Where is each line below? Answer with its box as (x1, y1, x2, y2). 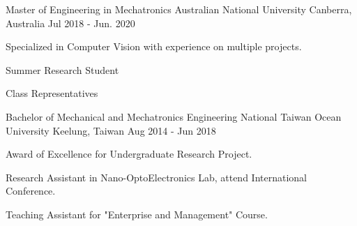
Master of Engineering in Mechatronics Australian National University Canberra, (6, 2, 352, 16)
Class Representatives (6, 86, 98, 100)
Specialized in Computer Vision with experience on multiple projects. (6, 39, 302, 54)
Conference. (6, 183, 56, 198)
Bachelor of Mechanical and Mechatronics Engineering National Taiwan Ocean (6, 109, 342, 123)
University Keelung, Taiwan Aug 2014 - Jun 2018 (6, 123, 216, 137)
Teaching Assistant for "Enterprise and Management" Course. (6, 206, 268, 221)
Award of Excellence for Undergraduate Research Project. (6, 146, 252, 161)
